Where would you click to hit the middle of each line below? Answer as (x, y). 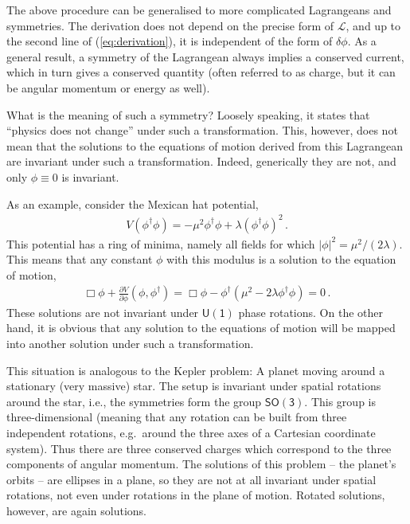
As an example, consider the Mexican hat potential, (133, 203)
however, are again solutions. (77, 510)
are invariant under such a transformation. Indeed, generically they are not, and (201, 161)
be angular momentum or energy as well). (108, 87)
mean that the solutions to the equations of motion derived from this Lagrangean (205, 145)
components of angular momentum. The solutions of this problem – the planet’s (201, 464)
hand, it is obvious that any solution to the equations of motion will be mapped (201, 328)
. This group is (340, 401)
